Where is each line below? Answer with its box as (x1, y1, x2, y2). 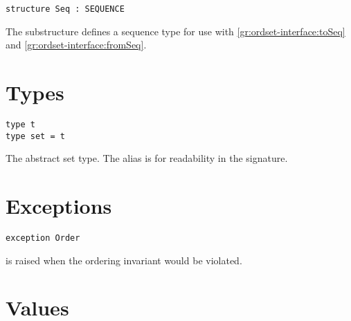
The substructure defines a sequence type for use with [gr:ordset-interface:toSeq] (6, 24, 345, 38)
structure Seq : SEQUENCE (6, 4, 125, 14)
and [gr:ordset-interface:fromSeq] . (6, 37, 147, 52)
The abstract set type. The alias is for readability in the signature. (6, 151, 288, 165)
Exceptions (6, 192, 112, 220)
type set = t (6, 131, 65, 141)
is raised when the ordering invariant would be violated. (6, 253, 242, 267)
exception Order (6, 233, 80, 243)
